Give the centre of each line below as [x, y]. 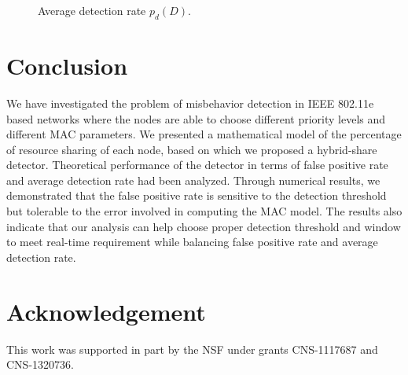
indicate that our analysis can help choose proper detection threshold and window [204, 226]
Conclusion [67, 65]
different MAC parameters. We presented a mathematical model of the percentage [204, 134]
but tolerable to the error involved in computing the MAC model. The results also [204, 211]
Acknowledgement [106, 311]
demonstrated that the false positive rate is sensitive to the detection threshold [197, 195]
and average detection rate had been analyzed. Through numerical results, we [193, 180]
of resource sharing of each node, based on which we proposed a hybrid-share [192, 149]
